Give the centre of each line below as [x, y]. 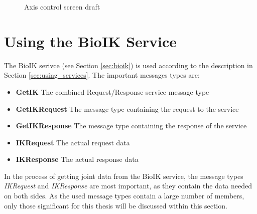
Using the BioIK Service [91, 41]
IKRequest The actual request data [73, 142]
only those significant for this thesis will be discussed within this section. [116, 205]
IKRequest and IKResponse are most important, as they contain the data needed [128, 186]
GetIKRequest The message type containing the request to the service [127, 109]
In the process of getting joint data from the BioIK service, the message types [124, 176]
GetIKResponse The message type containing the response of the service [131, 126]
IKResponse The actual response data [77, 159]
